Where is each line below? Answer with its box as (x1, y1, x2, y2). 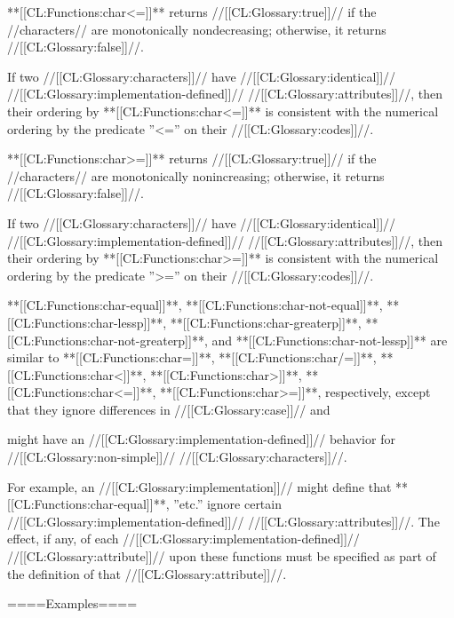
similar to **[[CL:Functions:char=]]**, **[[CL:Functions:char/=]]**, (7, 348, 377, 367)
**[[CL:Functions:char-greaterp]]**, (170, 313, 362, 331)
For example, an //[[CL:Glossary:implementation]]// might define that (7, 477, 392, 495)
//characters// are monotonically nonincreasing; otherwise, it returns (7, 166, 385, 185)
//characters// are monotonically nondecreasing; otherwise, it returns (7, 20, 386, 38)
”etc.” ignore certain (173, 495, 282, 513)
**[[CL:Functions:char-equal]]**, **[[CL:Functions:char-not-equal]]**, (7, 296, 383, 314)
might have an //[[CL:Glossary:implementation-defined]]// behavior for (7, 430, 395, 448)
